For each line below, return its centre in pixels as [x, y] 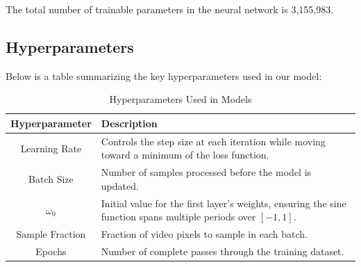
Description [129, 123]
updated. [120, 185]
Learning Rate [51, 148]
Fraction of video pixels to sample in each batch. [204, 234]
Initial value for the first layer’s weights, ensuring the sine [224, 203]
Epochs [51, 251]
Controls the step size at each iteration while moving [213, 141]
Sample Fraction [51, 234]
